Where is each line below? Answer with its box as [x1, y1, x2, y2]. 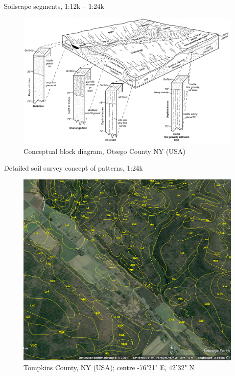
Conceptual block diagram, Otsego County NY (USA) [23, 146, 186, 156]
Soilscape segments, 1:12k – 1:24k [4, 1, 104, 11]
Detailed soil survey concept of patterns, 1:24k [4, 162, 143, 173]
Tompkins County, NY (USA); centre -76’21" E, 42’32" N [23, 362, 195, 372]
